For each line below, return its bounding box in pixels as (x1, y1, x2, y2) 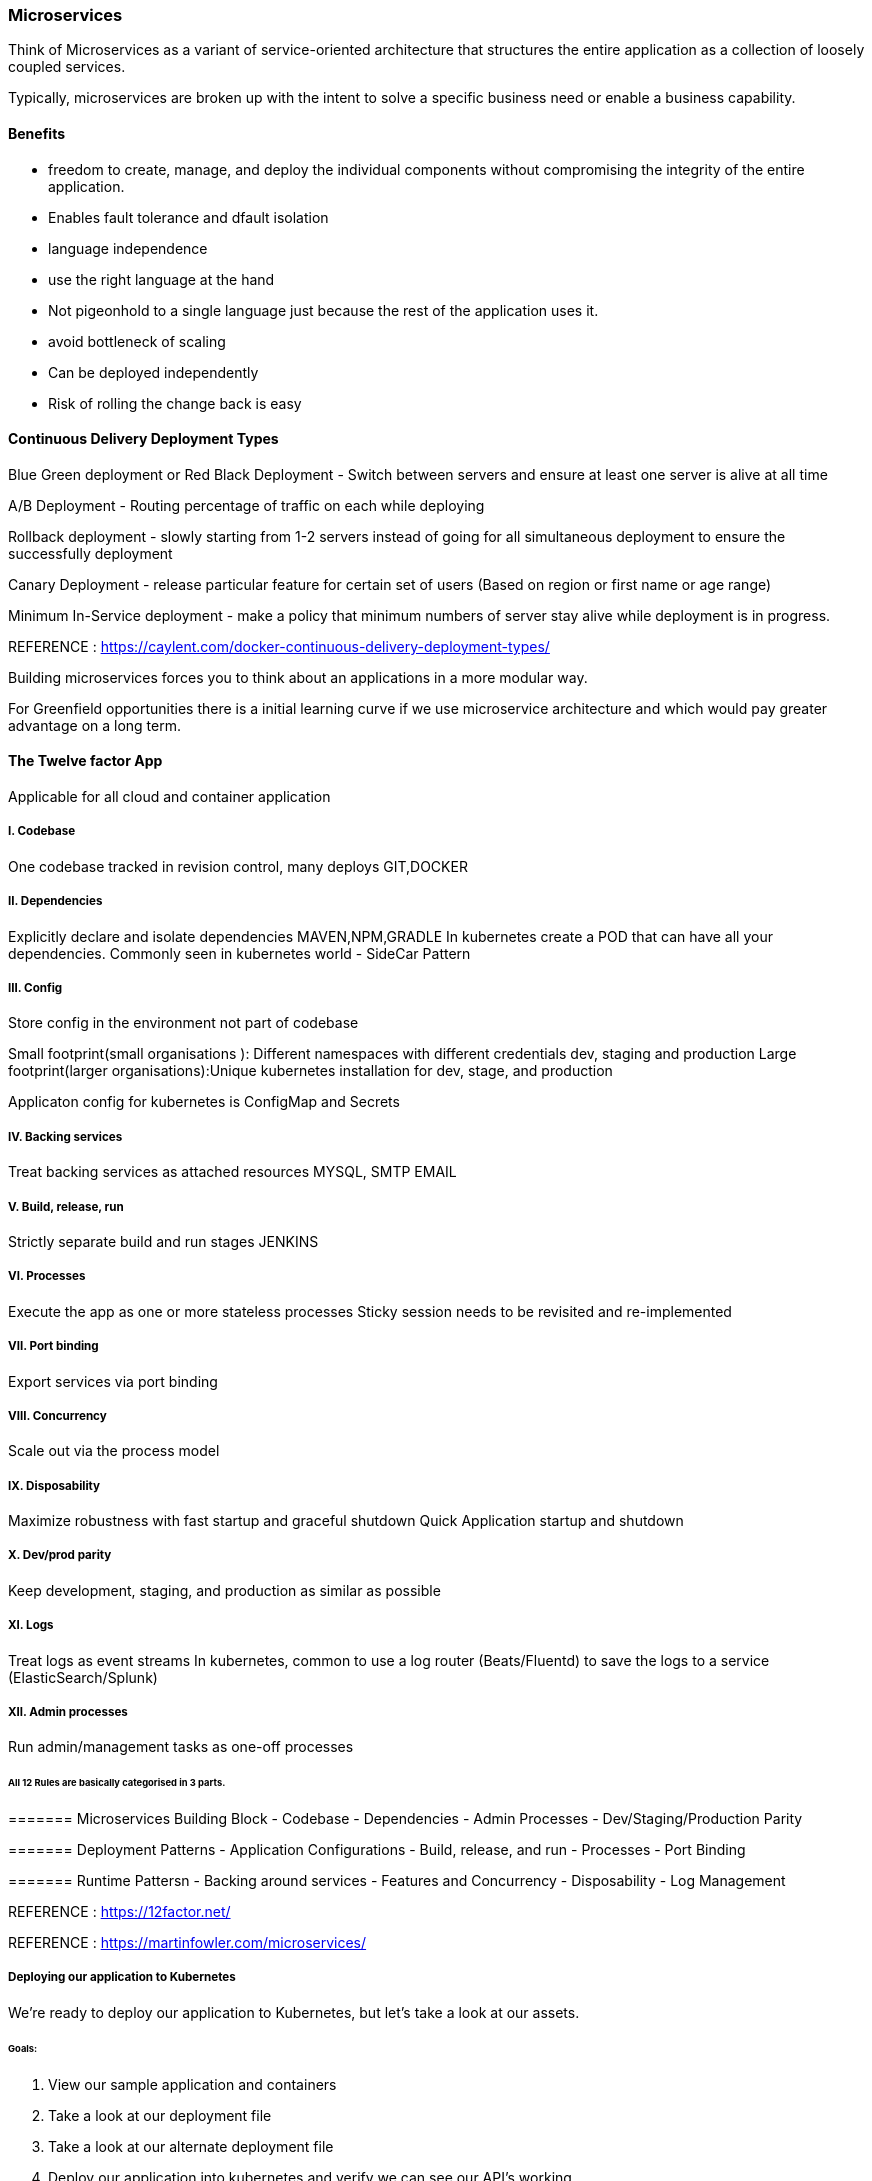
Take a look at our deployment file (48, 2106, 272, 2124)
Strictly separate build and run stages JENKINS (8, 1232, 319, 1250)
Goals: (8, 2042, 38, 2054)
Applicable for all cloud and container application (8, 788, 331, 806)
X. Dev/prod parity (8, 1548, 112, 1563)
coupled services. (8, 58, 126, 76)
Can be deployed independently (48, 363, 259, 381)
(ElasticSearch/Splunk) (8, 1668, 158, 1686)
